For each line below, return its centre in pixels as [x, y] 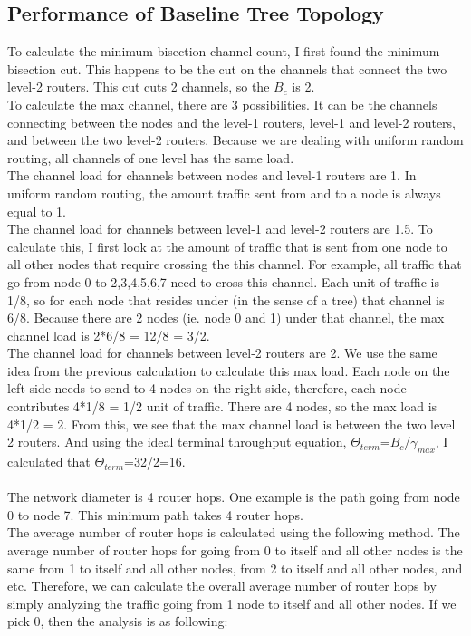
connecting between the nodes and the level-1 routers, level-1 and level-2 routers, [232, 122]
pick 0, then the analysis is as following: [118, 621]
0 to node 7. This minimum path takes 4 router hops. [155, 514]
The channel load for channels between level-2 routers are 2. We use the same [222, 353]
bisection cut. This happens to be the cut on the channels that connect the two [227, 68]
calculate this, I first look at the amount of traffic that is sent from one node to [227, 246]
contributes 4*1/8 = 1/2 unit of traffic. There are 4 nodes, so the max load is [222, 406]
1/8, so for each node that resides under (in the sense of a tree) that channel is [226, 299]
